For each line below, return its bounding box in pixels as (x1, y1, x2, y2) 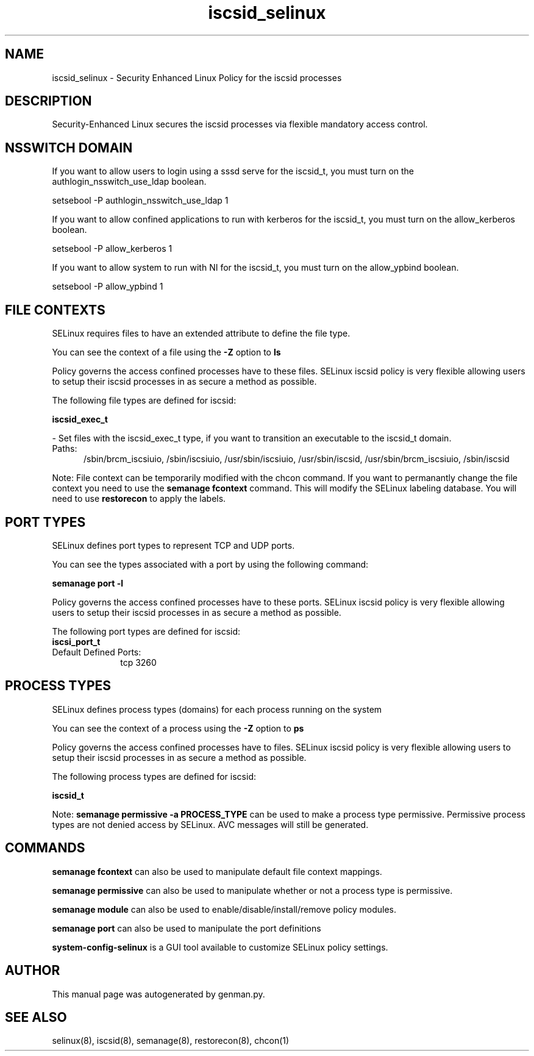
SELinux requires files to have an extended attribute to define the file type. (52, 328, 351, 339)
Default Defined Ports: (52, 646, 141, 657)
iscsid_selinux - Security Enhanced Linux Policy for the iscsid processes (52, 72, 342, 83)
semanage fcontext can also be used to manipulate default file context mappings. (52, 866, 382, 877)
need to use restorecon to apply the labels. (52, 493, 226, 504)
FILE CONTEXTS (5, 302, 105, 318)
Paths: (52, 443, 77, 454)
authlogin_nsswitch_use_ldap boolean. (52, 176, 207, 187)
